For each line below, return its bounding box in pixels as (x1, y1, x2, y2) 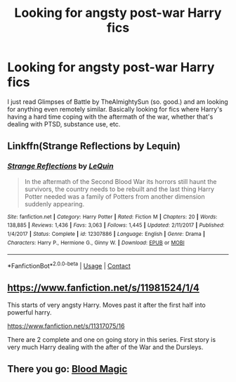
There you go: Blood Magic (7, 363, 128, 375)
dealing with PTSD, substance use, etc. (7, 119, 121, 128)
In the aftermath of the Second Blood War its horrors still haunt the (24, 177, 217, 185)
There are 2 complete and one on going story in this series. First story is (7, 335, 216, 343)
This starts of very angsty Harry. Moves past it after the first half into (7, 301, 206, 309)
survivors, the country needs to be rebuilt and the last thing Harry (24, 185, 215, 193)
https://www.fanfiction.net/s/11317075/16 (7, 322, 125, 330)
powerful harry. (7, 308, 52, 317)
